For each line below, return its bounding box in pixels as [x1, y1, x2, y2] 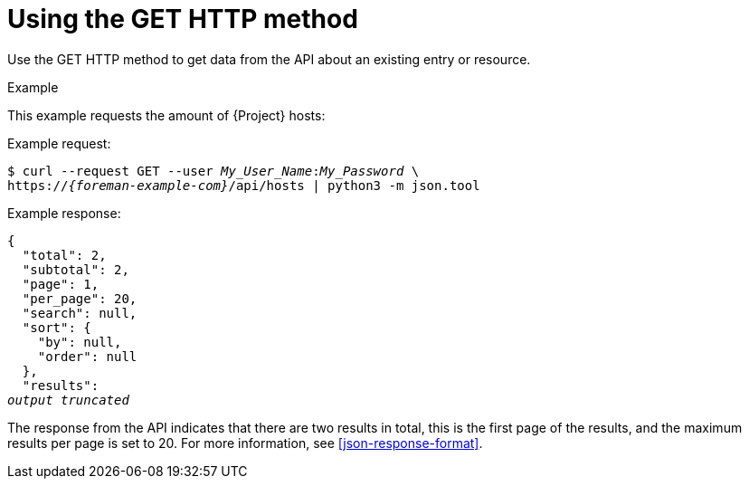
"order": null [37, 348, 137, 364]
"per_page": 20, [22, 291, 137, 306]
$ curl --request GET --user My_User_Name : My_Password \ [7, 163, 420, 178]
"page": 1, [22, 276, 100, 291]
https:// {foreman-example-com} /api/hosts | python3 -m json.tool [7, 177, 480, 193]
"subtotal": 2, [22, 262, 129, 277]
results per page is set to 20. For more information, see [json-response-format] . [7, 434, 483, 451]
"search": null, [22, 305, 137, 320]
